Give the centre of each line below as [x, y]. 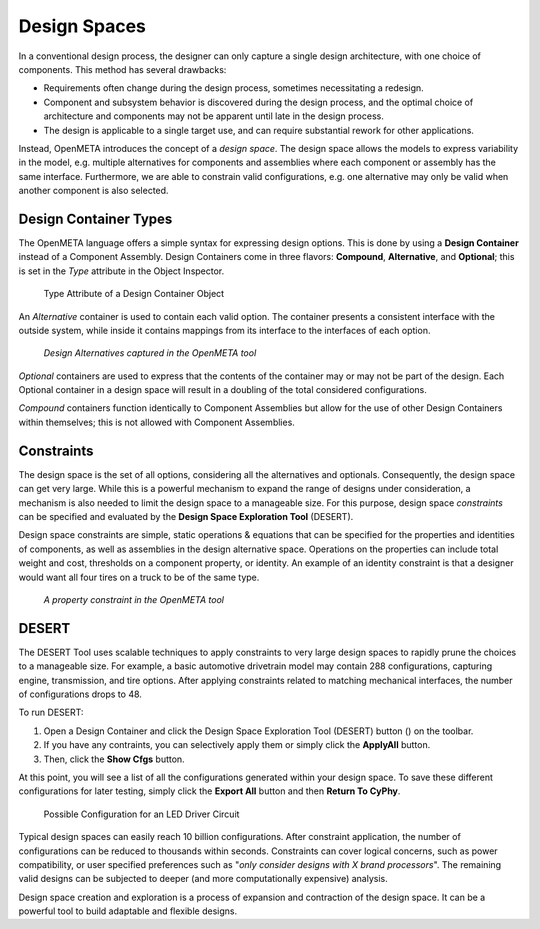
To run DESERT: [51, 712]
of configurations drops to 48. [80, 694]
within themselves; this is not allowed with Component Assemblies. [156, 422]
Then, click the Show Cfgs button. [114, 759]
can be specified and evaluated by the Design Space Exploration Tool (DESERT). [186, 516]
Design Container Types [95, 218]
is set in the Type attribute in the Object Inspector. [121, 271]
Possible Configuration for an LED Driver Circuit [141, 814]
